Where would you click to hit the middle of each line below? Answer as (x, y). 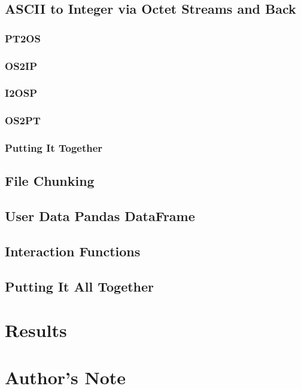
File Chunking (50, 181)
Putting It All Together (80, 286)
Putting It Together (54, 148)
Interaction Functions (73, 251)
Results (36, 330)
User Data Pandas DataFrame (100, 216)
